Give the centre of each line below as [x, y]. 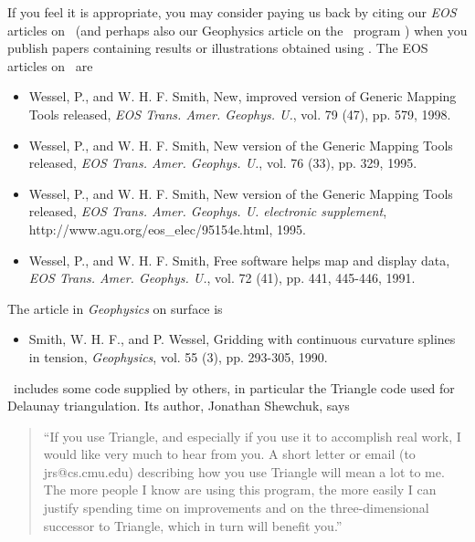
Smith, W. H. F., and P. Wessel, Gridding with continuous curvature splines [242, 339]
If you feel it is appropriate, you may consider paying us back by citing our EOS [232, 12]
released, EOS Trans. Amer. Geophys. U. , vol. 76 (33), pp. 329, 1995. [223, 163]
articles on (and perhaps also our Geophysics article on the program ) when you [237, 30]
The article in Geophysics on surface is [115, 308]
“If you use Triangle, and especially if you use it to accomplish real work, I [252, 436]
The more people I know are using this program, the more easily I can [240, 490]
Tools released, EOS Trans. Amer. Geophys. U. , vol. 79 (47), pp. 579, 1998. [240, 114]
